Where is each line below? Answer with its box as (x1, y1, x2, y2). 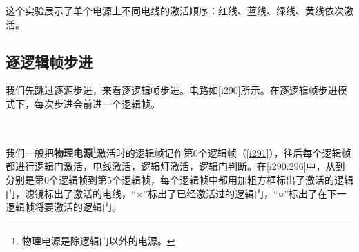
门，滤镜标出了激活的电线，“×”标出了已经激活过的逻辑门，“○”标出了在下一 (6, 186, 347, 200)
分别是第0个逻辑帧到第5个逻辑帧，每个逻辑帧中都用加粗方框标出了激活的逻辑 (6, 173, 353, 187)
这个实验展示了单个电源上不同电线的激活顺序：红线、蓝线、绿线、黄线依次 (6, 3, 344, 17)
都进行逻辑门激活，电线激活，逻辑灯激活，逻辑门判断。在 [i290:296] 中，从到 (6, 159, 345, 173)
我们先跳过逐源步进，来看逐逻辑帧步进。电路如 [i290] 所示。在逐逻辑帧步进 (6, 83, 338, 97)
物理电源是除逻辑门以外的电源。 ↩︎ (21, 233, 175, 247)
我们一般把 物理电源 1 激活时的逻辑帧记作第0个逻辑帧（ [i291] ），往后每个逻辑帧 (6, 144, 351, 159)
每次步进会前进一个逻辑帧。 (34, 96, 160, 110)
